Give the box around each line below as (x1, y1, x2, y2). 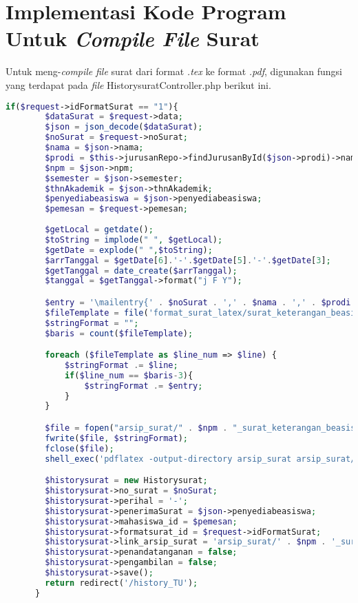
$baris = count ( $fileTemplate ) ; (45, 328, 193, 338)
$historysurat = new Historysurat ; (45, 476, 208, 486)
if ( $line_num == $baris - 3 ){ (64, 370, 193, 380)
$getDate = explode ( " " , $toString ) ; (45, 245, 213, 255)
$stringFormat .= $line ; (64, 360, 178, 370)
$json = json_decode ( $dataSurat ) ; (45, 122, 203, 132)
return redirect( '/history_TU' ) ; (45, 578, 198, 588)
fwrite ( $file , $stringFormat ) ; (45, 433, 188, 443)
